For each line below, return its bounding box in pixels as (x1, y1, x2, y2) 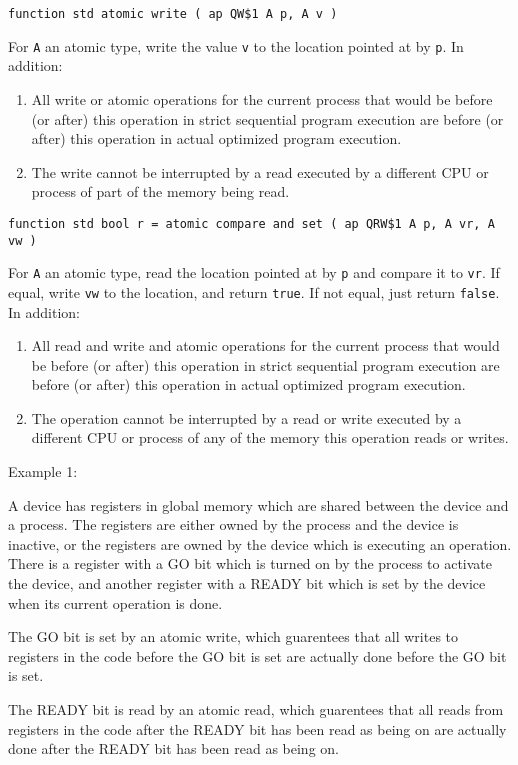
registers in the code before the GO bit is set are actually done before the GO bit (8, 645, 507, 666)
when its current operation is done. (8, 592, 223, 613)
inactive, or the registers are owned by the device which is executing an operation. (8, 533, 512, 554)
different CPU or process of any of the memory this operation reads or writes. (31, 427, 509, 448)
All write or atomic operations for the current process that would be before (31, 88, 493, 109)
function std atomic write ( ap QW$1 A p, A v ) (8, 7, 338, 21)
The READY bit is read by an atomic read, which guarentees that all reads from (8, 699, 504, 719)
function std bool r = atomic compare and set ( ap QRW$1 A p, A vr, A (8, 216, 495, 231)
